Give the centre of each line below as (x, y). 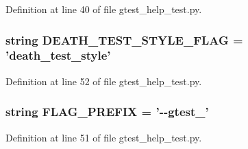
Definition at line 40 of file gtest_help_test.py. (104, 9)
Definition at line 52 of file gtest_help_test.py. (104, 81)
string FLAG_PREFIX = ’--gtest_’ (107, 112)
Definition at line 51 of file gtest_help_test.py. (104, 137)
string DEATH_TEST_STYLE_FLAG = (124, 39)
